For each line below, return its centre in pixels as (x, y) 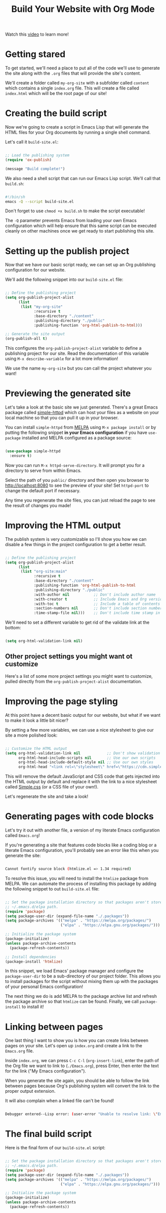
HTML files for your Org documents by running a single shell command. (78, 133)
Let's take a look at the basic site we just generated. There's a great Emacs (82, 407)
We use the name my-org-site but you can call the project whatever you (78, 368)
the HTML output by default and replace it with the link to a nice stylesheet (81, 782)
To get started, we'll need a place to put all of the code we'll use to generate (83, 68)
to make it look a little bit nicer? (37, 720)
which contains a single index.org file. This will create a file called (72, 88)
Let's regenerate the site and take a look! (47, 796)
